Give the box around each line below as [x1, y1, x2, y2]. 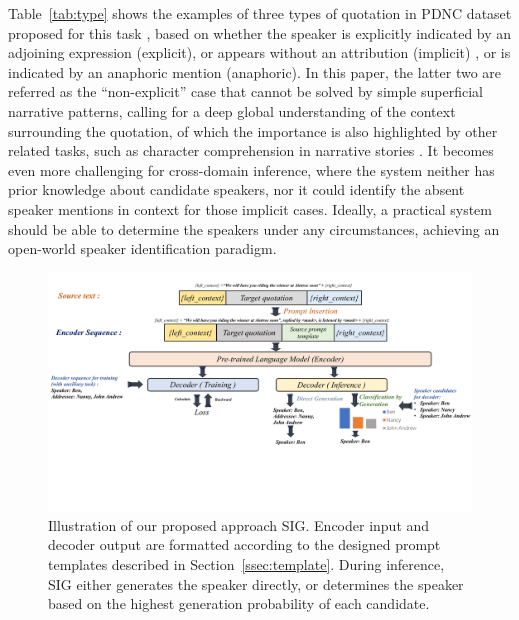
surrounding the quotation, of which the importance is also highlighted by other [8, 120, 498, 141]
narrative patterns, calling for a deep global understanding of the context [8, 100, 456, 121]
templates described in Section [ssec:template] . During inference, [48, 554, 445, 574]
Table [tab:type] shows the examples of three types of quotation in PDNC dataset [8, 3, 512, 23]
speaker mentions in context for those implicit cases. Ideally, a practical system [8, 198, 492, 219]
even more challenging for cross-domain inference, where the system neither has [8, 159, 495, 180]
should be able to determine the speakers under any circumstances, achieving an [8, 218, 500, 239]
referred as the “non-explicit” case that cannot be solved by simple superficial [8, 81, 483, 102]
